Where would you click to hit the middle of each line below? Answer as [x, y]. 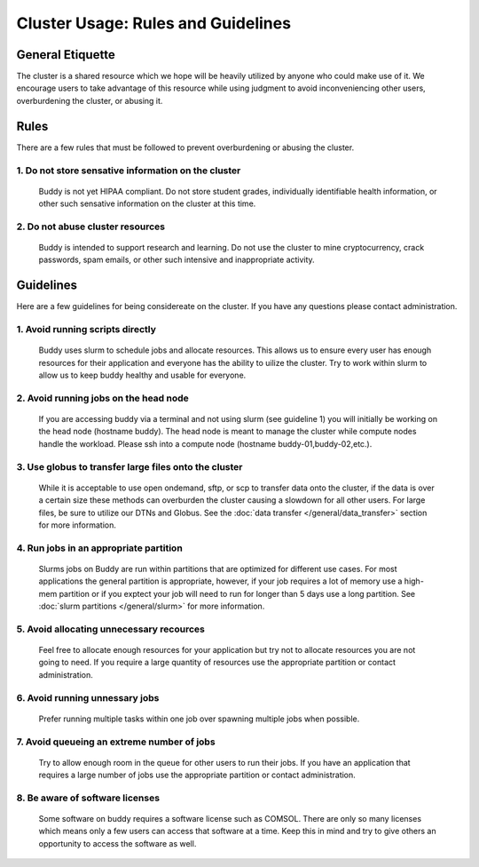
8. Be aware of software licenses [88, 798]
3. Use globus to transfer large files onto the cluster [130, 466]
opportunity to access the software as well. [118, 843]
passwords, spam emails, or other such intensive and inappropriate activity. [177, 260]
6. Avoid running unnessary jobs [88, 697]
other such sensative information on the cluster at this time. [147, 203]
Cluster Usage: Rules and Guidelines [154, 23]
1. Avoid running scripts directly [86, 330]
